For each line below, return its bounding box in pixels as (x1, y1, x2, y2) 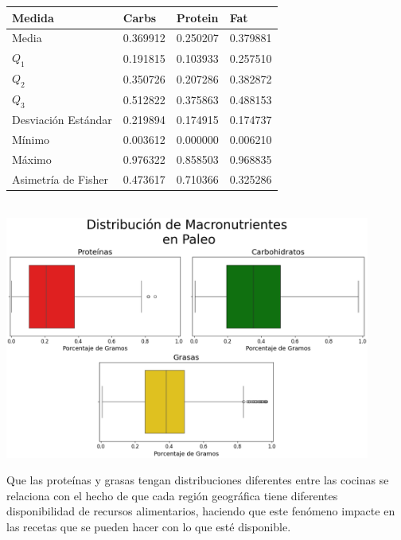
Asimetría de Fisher (12, 170, 108, 187)
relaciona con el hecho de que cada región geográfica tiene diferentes (6, 487, 338, 503)
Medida (12, 9, 54, 25)
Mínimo (12, 131, 50, 148)
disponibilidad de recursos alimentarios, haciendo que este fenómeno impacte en (6, 503, 395, 519)
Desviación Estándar (12, 111, 112, 128)
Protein (176, 9, 219, 25)
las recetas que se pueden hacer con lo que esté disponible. (6, 519, 291, 535)
